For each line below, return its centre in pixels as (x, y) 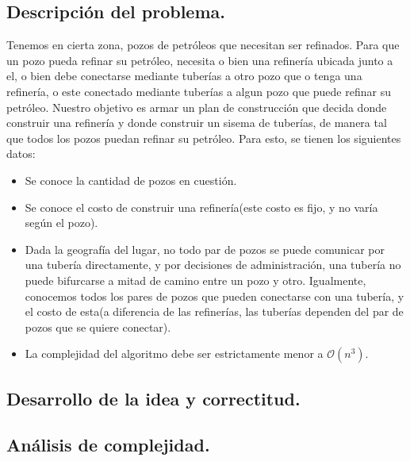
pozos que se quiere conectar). (98, 327)
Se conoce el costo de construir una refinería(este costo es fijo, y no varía (201, 207)
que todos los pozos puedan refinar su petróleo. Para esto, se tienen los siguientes (204, 138)
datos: (21, 154)
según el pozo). (61, 223)
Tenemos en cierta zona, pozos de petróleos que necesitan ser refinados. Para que (203, 45)
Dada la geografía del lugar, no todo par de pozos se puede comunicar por (205, 249)
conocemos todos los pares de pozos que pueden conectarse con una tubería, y (215, 296)
